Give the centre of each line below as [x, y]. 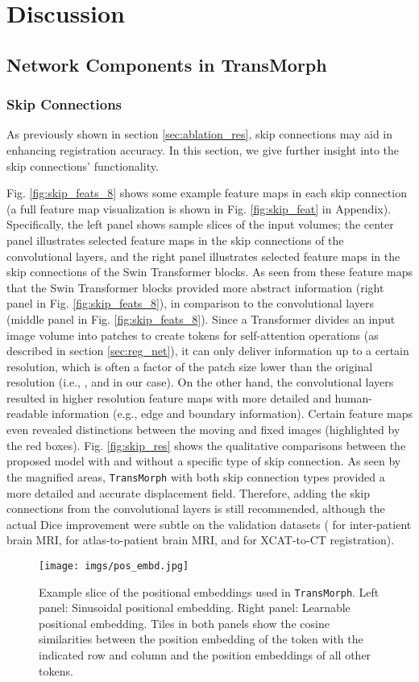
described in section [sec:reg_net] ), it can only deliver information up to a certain [208, 351]
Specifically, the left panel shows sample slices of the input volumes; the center [200, 224]
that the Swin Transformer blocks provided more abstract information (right [195, 287]
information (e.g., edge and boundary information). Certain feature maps [232, 413]
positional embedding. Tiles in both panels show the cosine [184, 623]
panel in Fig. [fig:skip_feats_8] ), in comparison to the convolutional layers [191, 303]
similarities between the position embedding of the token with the [201, 639]
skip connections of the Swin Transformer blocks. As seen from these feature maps [209, 272]
